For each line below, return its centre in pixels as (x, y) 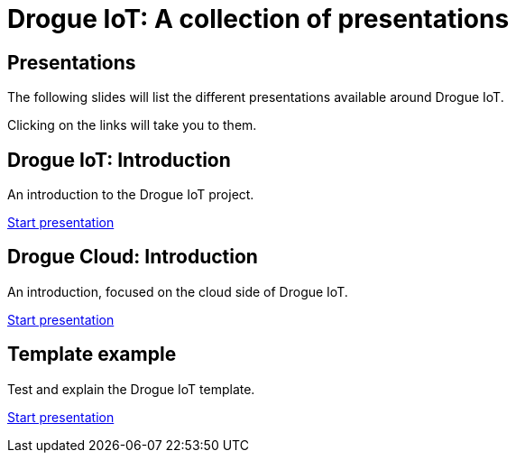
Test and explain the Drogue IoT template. (131, 389)
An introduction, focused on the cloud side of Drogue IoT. (178, 291)
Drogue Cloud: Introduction (133, 257)
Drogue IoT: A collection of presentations (258, 19)
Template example (92, 354)
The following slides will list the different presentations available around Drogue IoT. (256, 97)
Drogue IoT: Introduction (119, 160)
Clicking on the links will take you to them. (132, 125)
